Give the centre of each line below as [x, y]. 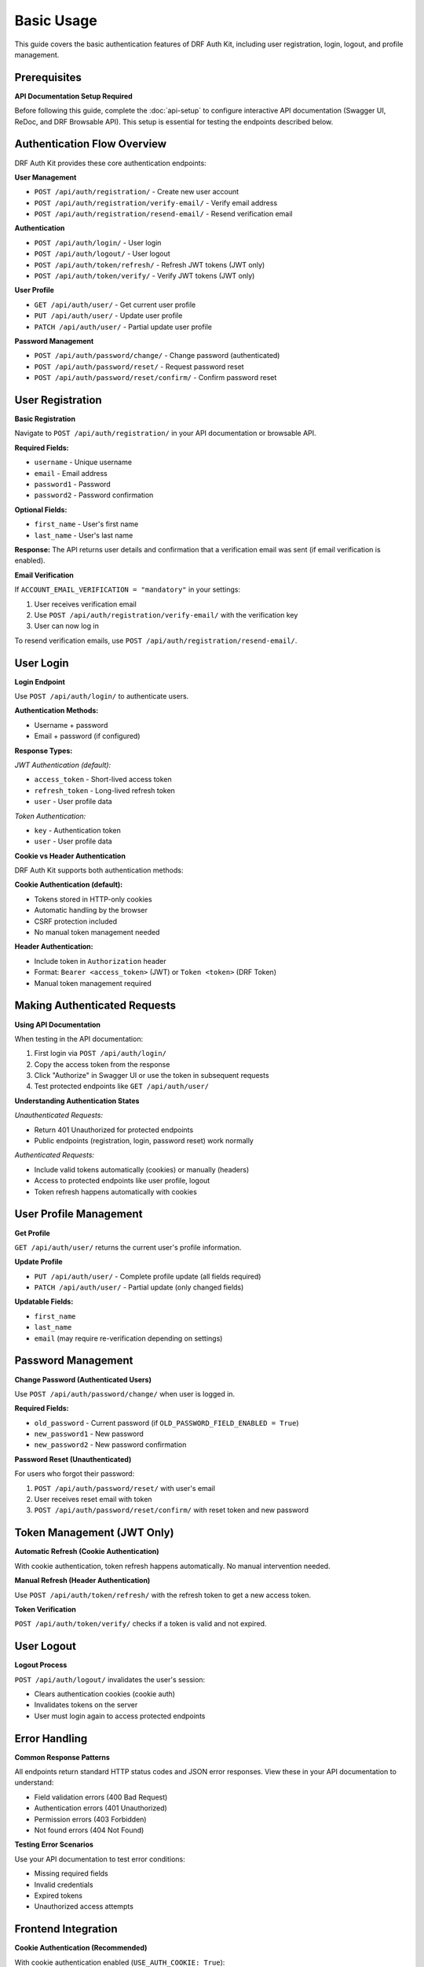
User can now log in [67, 626]
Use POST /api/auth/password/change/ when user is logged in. [125, 1393]
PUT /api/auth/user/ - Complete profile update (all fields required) [148, 1276]
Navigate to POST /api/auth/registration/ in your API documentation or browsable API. [166, 434]
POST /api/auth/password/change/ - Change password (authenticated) [157, 356]
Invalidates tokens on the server [86, 1705]
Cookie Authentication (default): [69, 884]
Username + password [71, 725]
